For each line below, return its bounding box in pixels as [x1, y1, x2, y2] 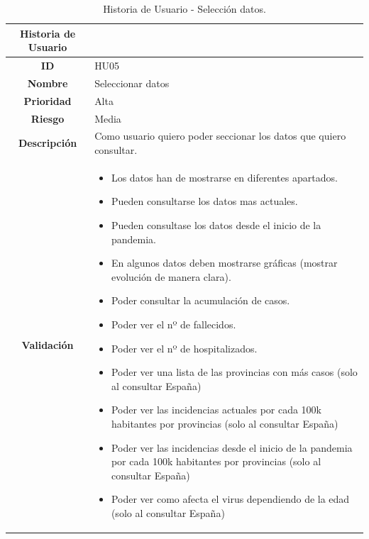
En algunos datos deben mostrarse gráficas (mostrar [111, 255, 338, 270]
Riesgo [31, 111, 65, 126]
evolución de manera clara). [111, 269, 231, 284]
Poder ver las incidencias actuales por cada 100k [111, 402, 322, 417]
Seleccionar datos [94, 75, 170, 90]
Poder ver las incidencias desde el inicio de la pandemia [111, 440, 353, 455]
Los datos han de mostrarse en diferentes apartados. [111, 170, 338, 184]
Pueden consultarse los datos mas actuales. [111, 194, 298, 209]
